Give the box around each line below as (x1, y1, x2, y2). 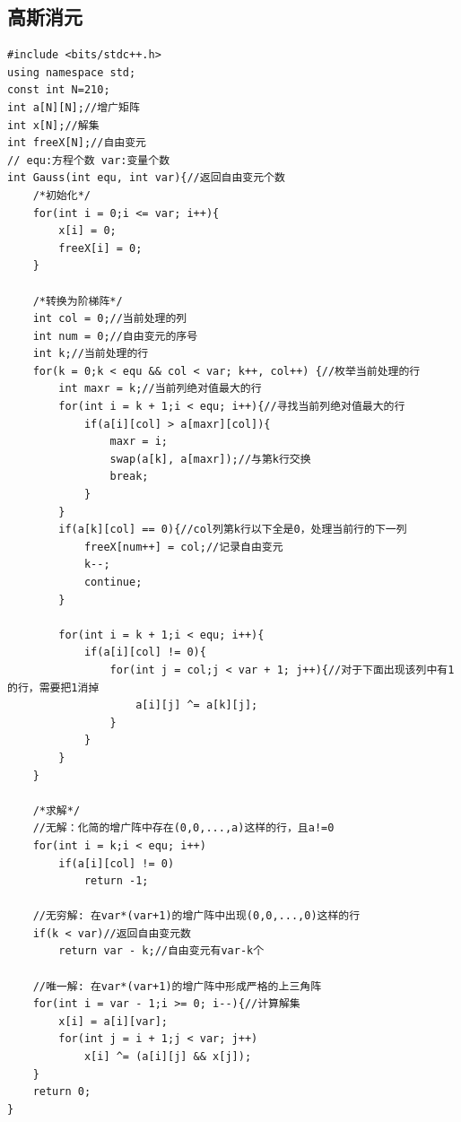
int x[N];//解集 (7, 118, 100, 132)
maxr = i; (109, 435, 168, 448)
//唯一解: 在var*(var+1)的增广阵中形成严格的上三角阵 (32, 979, 322, 993)
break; (109, 470, 149, 483)
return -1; (83, 874, 149, 888)
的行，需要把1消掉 (7, 681, 100, 694)
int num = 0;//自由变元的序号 (32, 329, 198, 343)
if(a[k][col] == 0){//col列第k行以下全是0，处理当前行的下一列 (58, 523, 407, 536)
